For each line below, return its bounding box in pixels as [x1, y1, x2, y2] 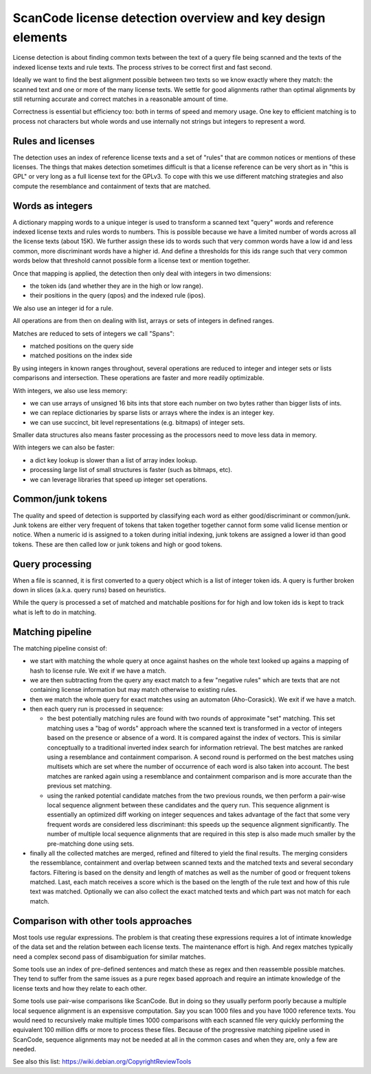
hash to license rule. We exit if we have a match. [30, 667, 166, 675]
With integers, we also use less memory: [12, 386, 128, 394]
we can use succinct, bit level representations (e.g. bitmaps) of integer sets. [30, 418, 245, 426]
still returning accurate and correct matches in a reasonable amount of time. [12, 95, 228, 103]
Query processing [12, 558, 92, 570]
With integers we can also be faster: [12, 443, 115, 451]
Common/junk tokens [12, 493, 108, 505]
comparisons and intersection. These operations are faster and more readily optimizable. [12, 374, 265, 382]
